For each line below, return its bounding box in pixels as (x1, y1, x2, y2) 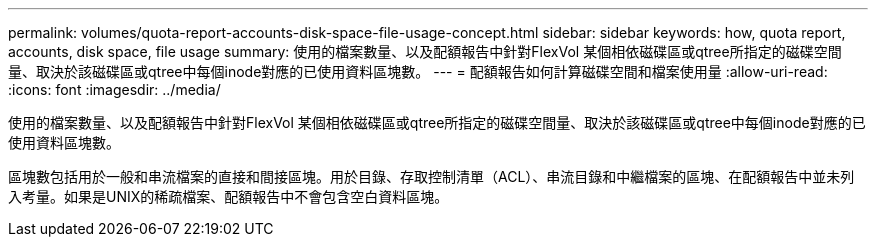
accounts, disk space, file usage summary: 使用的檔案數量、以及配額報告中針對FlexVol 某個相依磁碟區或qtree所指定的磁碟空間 (8, 43, 842, 60)
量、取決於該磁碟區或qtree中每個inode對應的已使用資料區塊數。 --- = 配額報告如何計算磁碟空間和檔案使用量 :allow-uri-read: (8, 63, 828, 80)
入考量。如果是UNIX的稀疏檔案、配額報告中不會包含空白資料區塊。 (8, 188, 449, 205)
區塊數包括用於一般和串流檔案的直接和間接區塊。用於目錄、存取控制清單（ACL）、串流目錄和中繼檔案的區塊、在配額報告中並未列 (8, 168, 855, 185)
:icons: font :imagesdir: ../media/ (8, 81, 221, 98)
